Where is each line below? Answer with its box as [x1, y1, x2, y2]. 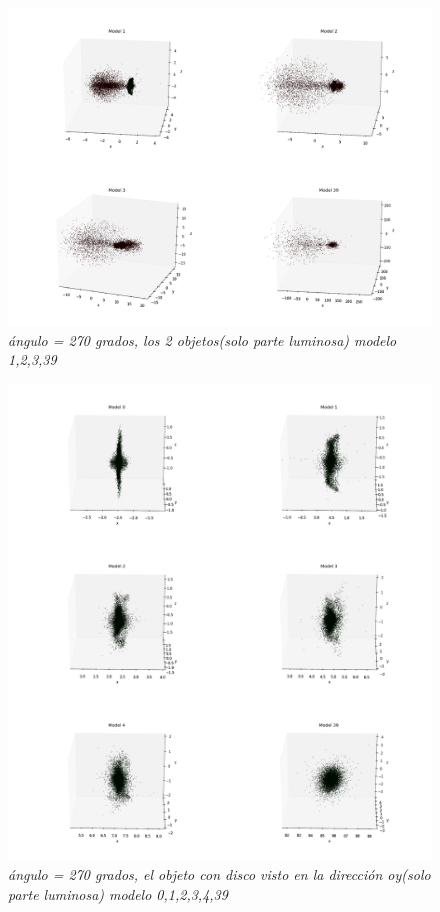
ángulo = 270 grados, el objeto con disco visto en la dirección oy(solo [8, 864, 431, 885]
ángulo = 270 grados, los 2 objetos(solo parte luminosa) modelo [8, 329, 397, 350]
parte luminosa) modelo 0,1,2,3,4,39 [8, 884, 228, 905]
